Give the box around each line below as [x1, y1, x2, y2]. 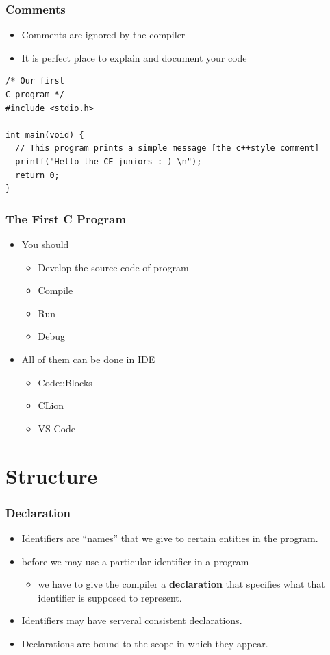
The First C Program [5, 210, 127, 227]
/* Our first [5, 76, 64, 86]
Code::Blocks [38, 375, 92, 389]
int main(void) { [5, 129, 84, 140]
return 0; [15, 170, 60, 180]
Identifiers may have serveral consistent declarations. [21, 613, 242, 628]
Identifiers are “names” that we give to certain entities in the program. [21, 530, 318, 545]
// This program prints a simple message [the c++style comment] [15, 143, 320, 153]
